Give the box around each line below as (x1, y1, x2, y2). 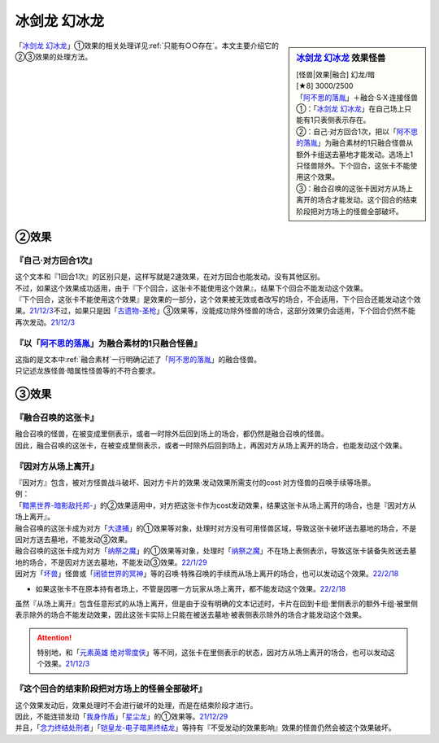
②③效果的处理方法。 (15, 51, 93, 61)
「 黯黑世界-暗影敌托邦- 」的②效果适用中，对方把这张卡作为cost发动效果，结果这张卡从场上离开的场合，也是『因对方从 (15, 500, 416, 510)
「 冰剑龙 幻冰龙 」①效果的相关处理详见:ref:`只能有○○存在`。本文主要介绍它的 (15, 41, 280, 50)
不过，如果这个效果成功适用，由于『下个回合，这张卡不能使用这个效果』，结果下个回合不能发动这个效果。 (15, 283, 367, 293)
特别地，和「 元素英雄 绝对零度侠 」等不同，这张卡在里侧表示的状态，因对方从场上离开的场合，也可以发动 (37, 648, 388, 658)
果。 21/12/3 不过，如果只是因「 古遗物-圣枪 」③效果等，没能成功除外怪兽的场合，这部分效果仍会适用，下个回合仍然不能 (15, 306, 416, 316)
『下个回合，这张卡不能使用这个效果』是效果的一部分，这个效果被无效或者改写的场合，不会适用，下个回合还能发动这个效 (15, 295, 421, 304)
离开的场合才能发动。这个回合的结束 (296, 195, 418, 205)
